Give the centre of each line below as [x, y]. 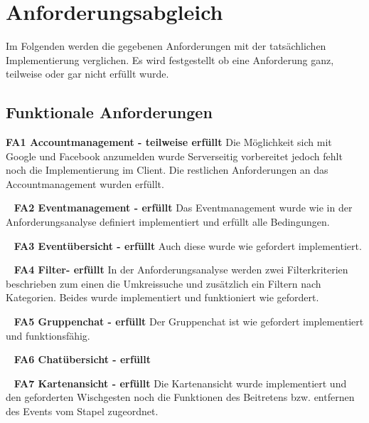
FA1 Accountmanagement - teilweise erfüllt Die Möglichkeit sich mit [169, 142]
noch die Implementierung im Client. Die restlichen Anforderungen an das [167, 170]
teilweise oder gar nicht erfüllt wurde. [87, 74]
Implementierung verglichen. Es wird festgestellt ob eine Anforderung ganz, [170, 59]
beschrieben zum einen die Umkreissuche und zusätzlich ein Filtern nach [164, 283]
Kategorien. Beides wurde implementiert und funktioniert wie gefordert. [162, 297]
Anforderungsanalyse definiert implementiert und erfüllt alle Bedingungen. [168, 222]
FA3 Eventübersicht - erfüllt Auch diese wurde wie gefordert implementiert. [188, 245]
